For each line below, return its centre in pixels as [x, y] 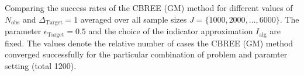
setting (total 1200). [41, 65]
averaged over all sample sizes [134, 19]
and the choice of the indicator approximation [171, 31]
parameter [23, 31]
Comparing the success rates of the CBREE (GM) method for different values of [149, 8]
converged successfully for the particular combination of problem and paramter [146, 54]
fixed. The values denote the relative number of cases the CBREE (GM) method [149, 43]
